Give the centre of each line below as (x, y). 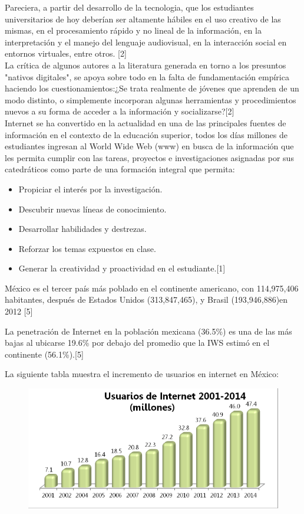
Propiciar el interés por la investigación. (90, 189)
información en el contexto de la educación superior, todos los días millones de (146, 134)
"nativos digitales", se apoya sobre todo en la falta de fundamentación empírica (147, 76)
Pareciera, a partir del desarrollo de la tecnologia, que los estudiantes (129, 7)
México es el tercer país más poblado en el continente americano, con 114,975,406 (152, 288)
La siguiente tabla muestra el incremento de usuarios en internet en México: (142, 374)
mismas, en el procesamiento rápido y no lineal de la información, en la (133, 30)
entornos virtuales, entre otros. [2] (66, 53)
